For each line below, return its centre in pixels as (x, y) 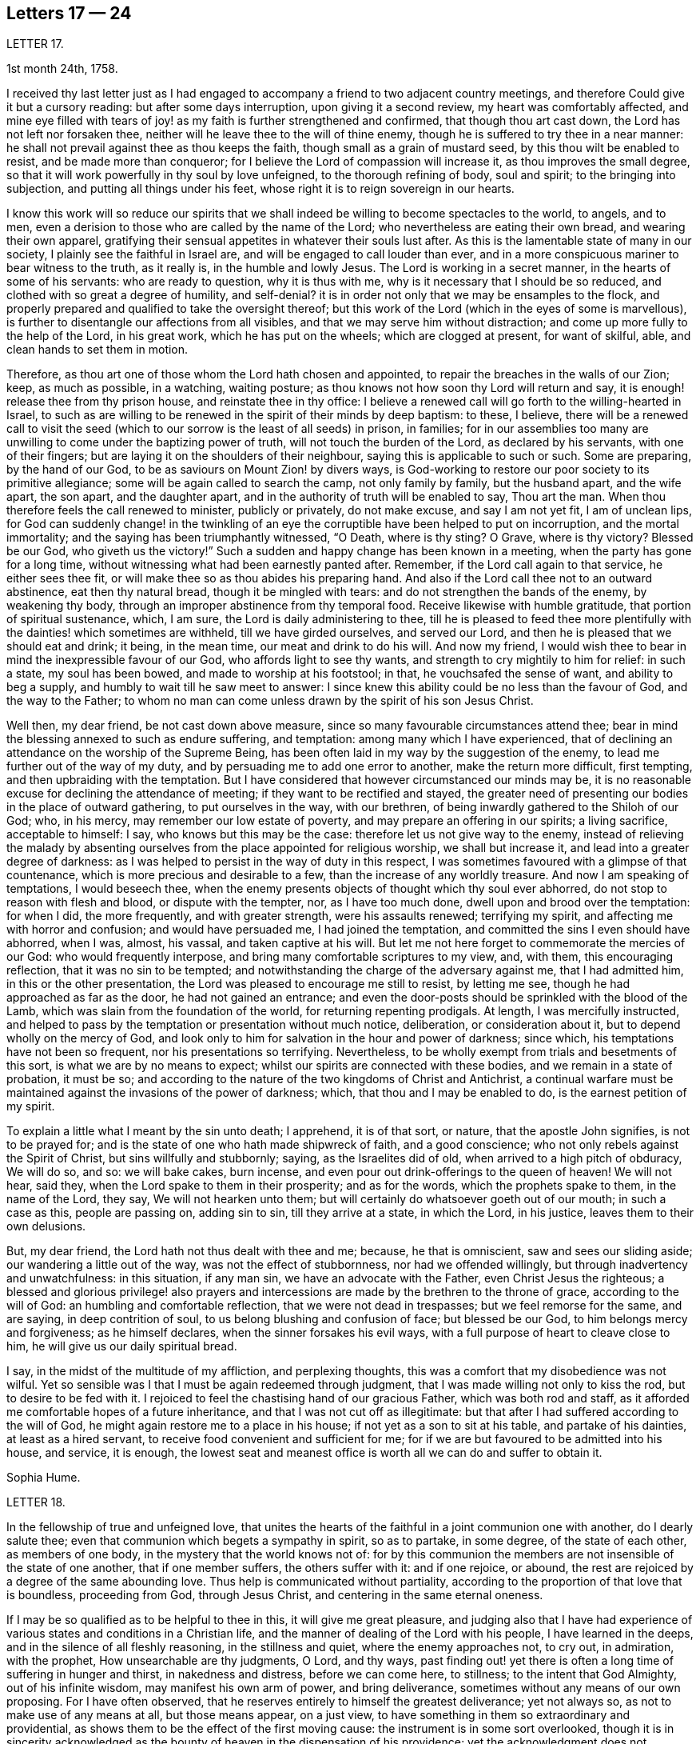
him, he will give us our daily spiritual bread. (122, 1346)
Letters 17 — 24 (69, 13)
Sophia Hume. (44, 1478)
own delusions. (46, 1226)
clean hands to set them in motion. (97, 350)
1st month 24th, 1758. (62, 69)
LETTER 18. (36, 1502)
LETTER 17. (35, 44)
